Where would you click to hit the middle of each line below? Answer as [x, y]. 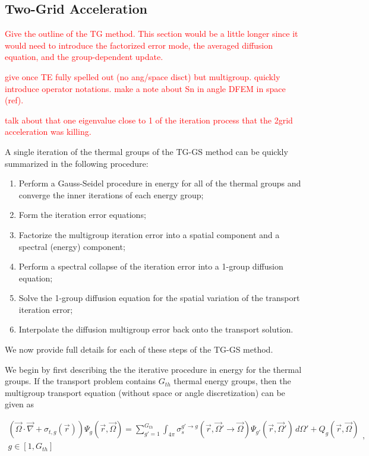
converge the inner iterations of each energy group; [111, 194]
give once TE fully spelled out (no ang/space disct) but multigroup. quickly [143, 76]
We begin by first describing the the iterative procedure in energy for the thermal [153, 369]
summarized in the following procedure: [77, 163]
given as [20, 404]
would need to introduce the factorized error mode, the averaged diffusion [139, 45]
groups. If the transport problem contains [80, 381]
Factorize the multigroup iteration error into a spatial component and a [149, 234]
